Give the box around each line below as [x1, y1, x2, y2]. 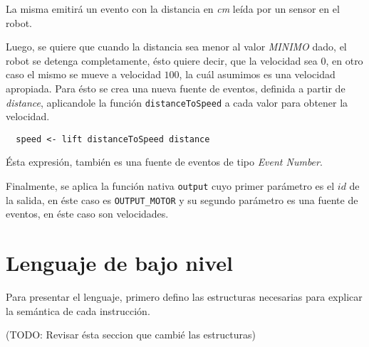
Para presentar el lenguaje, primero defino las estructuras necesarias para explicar [6, 289, 363, 304]
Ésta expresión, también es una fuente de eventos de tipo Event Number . [6, 154, 323, 169]
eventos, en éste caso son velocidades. [6, 206, 169, 221]
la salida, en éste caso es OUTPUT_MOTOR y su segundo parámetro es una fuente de [6, 192, 358, 207]
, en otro [326, 53, 363, 68]
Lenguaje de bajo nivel [6, 248, 233, 277]
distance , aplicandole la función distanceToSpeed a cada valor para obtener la [6, 95, 348, 110]
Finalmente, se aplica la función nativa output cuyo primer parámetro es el [6, 178, 335, 193]
